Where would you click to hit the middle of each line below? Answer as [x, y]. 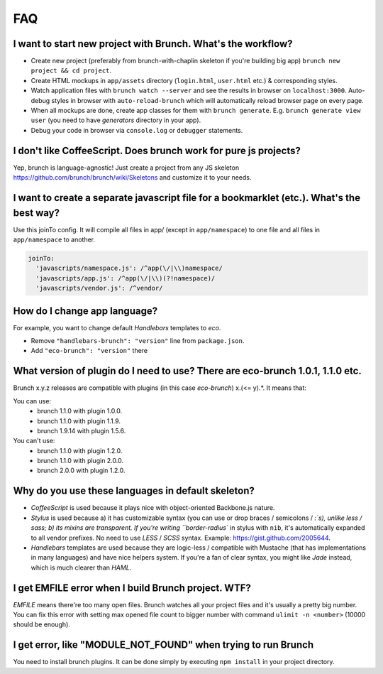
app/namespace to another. [54, 239]
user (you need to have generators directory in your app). [116, 120]
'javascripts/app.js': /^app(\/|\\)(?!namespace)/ [126, 278]
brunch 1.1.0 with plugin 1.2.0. [80, 450]
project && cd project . [71, 70]
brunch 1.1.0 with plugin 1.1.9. [79, 421]
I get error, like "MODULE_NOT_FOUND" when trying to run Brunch [163, 645]
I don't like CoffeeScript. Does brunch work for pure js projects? [157, 150]
